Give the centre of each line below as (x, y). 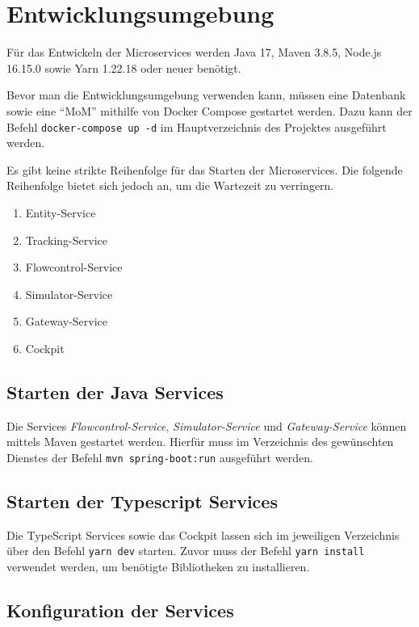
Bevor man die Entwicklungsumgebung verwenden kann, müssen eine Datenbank (206, 95)
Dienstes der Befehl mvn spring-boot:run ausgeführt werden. (160, 457)
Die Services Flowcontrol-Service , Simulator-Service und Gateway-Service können (207, 425)
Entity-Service (61, 212)
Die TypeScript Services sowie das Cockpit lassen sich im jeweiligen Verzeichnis (203, 534)
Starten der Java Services (115, 391)
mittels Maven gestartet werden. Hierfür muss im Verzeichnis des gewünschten (200, 442)
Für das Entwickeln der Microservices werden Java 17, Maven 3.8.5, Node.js (194, 52)
